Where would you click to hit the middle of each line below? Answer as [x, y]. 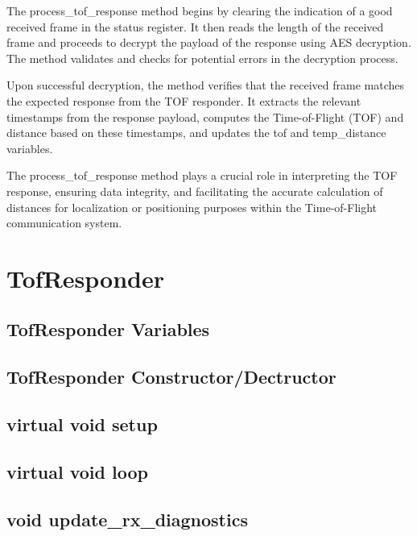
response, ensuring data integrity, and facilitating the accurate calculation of [195, 191]
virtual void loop [77, 471]
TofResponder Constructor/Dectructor [171, 377]
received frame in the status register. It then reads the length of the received [195, 26]
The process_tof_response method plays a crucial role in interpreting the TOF [202, 175]
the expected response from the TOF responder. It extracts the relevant [184, 100]
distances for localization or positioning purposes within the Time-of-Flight [192, 207]
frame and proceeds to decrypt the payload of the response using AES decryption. [209, 42]
